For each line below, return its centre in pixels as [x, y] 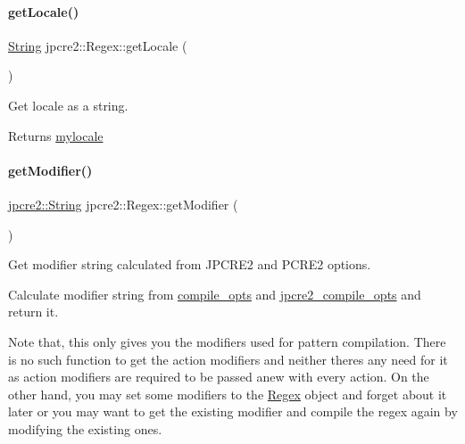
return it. [33, 312]
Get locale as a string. [68, 105]
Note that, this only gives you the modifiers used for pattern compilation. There [227, 341]
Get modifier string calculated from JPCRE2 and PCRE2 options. [190, 264]
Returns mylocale [56, 135]
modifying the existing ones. [85, 428]
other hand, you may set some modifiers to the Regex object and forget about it [228, 394]
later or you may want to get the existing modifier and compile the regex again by [233, 411]
